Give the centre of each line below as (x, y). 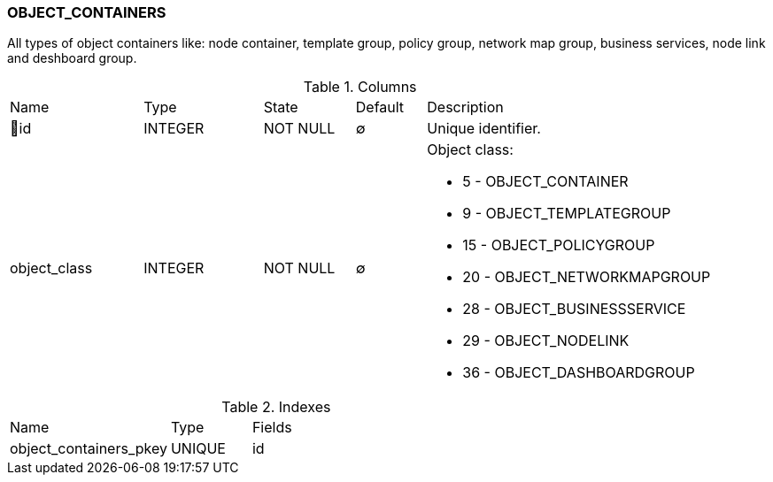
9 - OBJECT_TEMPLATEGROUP (567, 214)
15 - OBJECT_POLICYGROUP (559, 245)
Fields (272, 428)
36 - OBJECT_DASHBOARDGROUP (579, 373)
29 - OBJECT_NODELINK (546, 341)
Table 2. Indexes (276, 407)
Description (465, 107)
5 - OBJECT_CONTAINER (545, 182)
